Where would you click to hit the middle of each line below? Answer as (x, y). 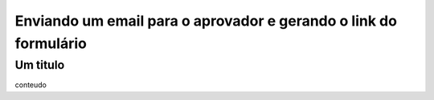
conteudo (31, 85)
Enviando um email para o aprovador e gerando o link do (206, 21)
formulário (51, 43)
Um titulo (40, 65)
